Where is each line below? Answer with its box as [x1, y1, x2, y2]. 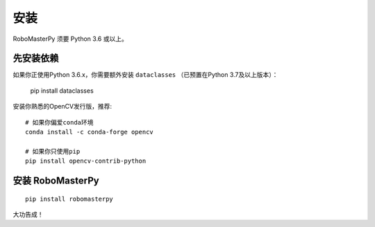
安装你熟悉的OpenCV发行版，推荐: [12, 102, 112, 111]
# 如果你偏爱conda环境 [25, 118, 94, 126]
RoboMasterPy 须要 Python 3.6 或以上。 [12, 35, 128, 43]
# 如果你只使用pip [25, 147, 81, 155]
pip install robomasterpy [25, 194, 114, 203]
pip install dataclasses [30, 87, 94, 95]
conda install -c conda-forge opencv [25, 128, 154, 136]
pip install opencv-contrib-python [25, 157, 147, 165]
